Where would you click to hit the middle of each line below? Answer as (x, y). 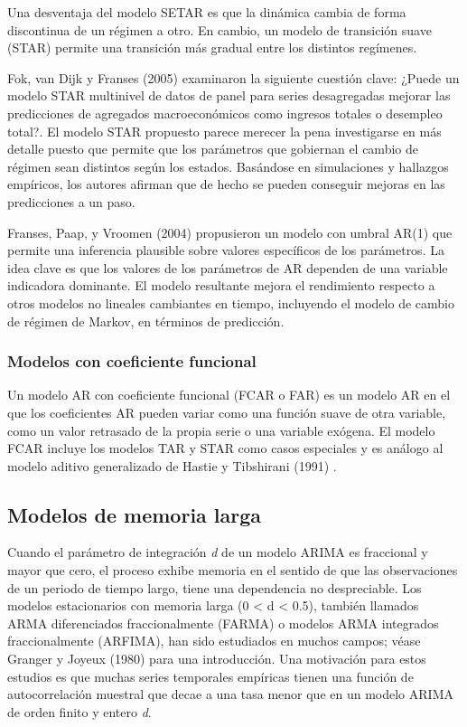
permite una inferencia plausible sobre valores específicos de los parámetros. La (226, 250)
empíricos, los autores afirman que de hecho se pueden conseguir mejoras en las (226, 184)
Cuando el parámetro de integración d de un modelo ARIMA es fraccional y (218, 552)
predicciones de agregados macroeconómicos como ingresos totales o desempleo (225, 113)
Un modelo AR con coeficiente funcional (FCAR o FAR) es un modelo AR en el (229, 395)
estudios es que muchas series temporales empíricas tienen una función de (210, 676)
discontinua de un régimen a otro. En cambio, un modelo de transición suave (219, 29)
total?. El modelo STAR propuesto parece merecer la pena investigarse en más (224, 131)
